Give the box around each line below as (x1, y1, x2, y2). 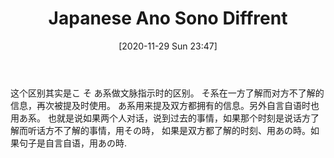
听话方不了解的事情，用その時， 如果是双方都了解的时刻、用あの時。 (27, 124, 311, 136)
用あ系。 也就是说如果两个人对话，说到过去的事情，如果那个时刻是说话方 (10, 112, 311, 124)
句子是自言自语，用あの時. (18, 137, 128, 149)
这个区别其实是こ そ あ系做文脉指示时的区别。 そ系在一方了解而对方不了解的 (10, 87, 325, 99)
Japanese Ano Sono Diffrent (48, 7, 288, 30)
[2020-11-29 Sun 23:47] (118, 40, 218, 52)
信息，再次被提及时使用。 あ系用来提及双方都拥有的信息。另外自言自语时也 (10, 99, 320, 111)
